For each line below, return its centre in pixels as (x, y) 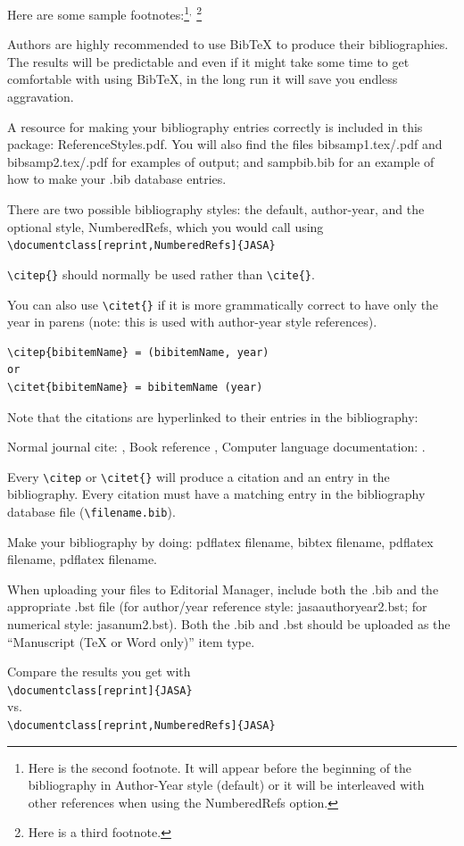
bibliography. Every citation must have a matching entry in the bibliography (216, 494)
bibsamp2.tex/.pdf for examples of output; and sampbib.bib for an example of (221, 161)
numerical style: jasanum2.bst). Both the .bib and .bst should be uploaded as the (229, 624)
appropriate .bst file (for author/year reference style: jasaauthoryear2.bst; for (217, 606)
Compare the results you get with (99, 672)
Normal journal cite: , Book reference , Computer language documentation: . (216, 447)
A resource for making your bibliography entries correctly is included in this (215, 126)
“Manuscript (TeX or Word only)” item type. (131, 641)
